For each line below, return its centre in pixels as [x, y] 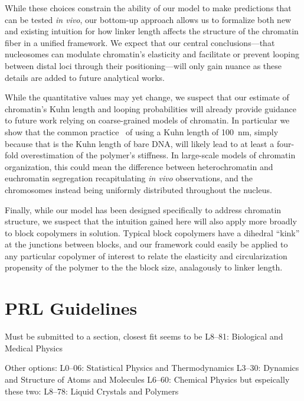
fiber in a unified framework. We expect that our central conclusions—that [140, 42]
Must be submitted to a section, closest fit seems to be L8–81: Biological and [144, 336]
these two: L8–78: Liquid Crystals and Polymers [92, 391]
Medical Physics [34, 348]
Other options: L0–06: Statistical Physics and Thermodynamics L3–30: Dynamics [152, 368]
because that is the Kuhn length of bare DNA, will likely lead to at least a [140, 143]
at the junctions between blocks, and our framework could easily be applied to [146, 244]
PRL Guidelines [71, 308]
